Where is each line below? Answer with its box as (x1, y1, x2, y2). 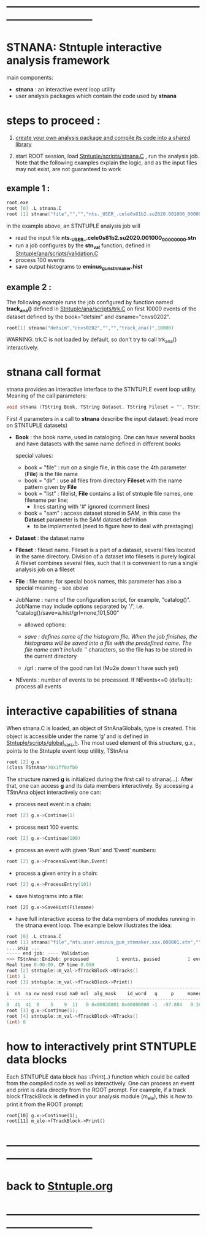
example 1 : (6, 183, 50, 194)
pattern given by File (24, 483, 77, 490)
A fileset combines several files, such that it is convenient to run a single (15, 559, 198, 566)
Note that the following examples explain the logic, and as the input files (15, 159, 197, 166)
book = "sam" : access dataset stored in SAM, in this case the (24, 509, 181, 517)
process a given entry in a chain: (15, 869, 98, 877)
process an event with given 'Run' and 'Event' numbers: (15, 847, 156, 854)
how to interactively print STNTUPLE (6, 1039, 197, 1053)
